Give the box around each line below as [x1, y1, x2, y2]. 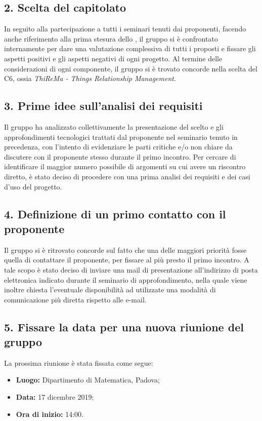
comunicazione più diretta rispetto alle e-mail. [4, 294, 147, 304]
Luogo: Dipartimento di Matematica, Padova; [16, 374, 160, 385]
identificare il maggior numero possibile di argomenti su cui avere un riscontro [4, 161, 246, 172]
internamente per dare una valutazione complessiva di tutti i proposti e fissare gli [4, 43, 256, 54]
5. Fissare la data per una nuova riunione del [4, 319, 244, 334]
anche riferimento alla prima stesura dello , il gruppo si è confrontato [4, 33, 218, 44]
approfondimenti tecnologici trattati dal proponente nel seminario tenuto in [4, 131, 238, 142]
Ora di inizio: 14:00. [16, 408, 83, 419]
